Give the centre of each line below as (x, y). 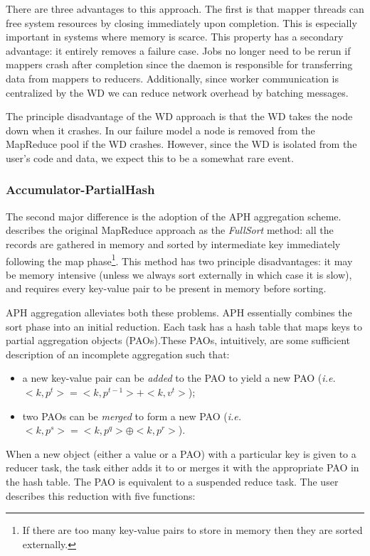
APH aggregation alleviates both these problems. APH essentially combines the (179, 312)
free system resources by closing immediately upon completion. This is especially (181, 22)
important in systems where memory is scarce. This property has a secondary (175, 37)
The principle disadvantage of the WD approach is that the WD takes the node (179, 116)
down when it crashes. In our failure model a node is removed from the (160, 130)
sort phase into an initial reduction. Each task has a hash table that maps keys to (184, 326)
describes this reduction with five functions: (101, 495)
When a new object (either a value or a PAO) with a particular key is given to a (181, 453)
